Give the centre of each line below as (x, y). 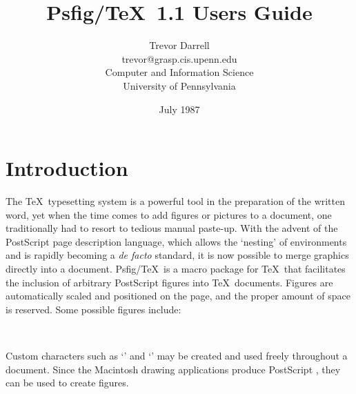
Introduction (67, 168)
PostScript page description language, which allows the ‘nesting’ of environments (176, 241)
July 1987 (179, 109)
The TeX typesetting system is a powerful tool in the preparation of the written (176, 201)
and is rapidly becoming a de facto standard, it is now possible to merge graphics (177, 255)
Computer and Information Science (179, 72)
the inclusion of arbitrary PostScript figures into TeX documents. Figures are (169, 282)
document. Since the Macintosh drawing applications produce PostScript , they (173, 369)
